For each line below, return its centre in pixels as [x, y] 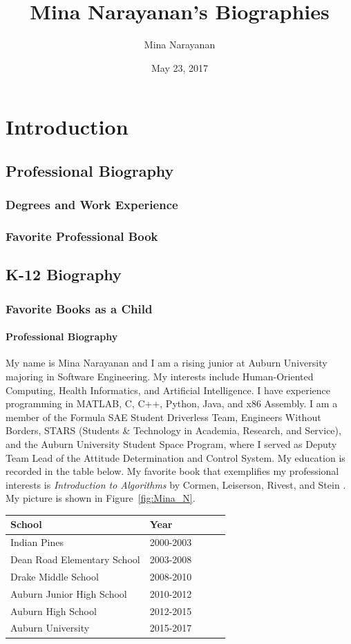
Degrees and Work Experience [92, 205]
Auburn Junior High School [69, 593]
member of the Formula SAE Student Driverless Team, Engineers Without [163, 417]
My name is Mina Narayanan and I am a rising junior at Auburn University [167, 363]
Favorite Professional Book [82, 236]
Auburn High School [54, 611]
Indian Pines [37, 542]
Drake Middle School [55, 576]
